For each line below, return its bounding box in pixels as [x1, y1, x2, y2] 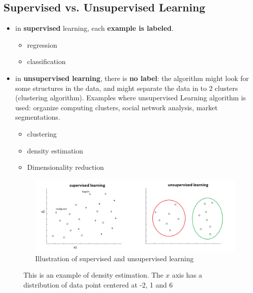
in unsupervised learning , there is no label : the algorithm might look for [15, 73, 249, 83]
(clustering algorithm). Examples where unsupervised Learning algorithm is [15, 92, 246, 103]
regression [27, 39, 57, 50]
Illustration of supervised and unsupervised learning [35, 253, 194, 263]
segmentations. [15, 112, 60, 122]
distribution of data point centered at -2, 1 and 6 [23, 279, 173, 290]
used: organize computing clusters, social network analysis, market [15, 102, 218, 112]
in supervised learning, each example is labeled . [15, 23, 174, 33]
